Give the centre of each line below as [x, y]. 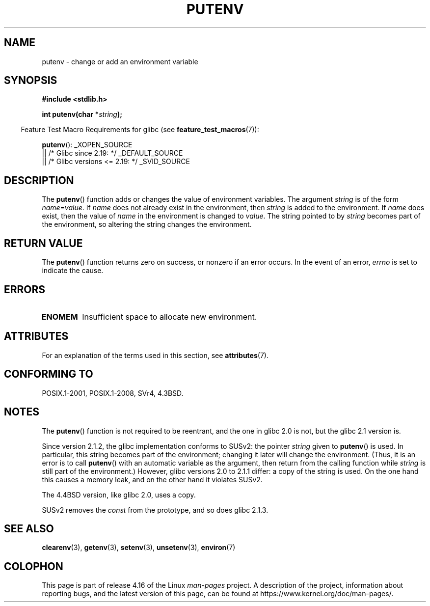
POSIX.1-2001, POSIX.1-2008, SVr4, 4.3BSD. [113, 393]
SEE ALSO [29, 528]
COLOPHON [34, 566]
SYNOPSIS [31, 81]
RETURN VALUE [43, 243]
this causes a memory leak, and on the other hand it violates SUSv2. [152, 479]
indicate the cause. [73, 271]
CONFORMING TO [49, 374]
